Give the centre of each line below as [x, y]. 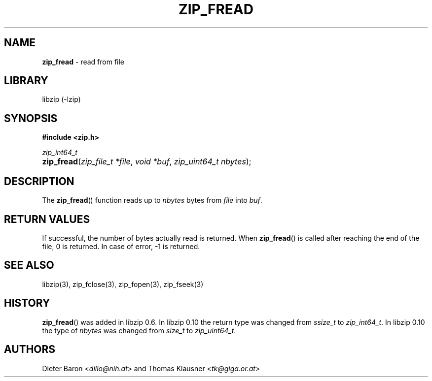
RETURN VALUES [47, 219]
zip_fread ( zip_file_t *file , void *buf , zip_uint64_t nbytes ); [147, 162]
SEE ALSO [29, 265]
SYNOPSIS [31, 118]
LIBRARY [26, 81]
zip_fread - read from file [83, 62]
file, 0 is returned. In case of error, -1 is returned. [121, 246]
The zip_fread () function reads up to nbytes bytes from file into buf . [152, 200]
